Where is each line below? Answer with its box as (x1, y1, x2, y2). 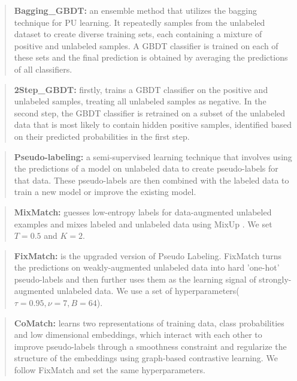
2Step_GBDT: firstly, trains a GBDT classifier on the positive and (14, 83, 268, 95)
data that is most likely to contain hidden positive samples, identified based (14, 118, 292, 131)
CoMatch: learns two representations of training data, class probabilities (14, 316, 284, 329)
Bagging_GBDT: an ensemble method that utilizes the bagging (14, 4, 257, 16)
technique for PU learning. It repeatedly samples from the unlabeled (14, 16, 265, 28)
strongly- (259, 272, 292, 285)
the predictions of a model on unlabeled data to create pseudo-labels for (14, 162, 278, 175)
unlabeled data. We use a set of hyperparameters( (56, 284, 240, 297)
